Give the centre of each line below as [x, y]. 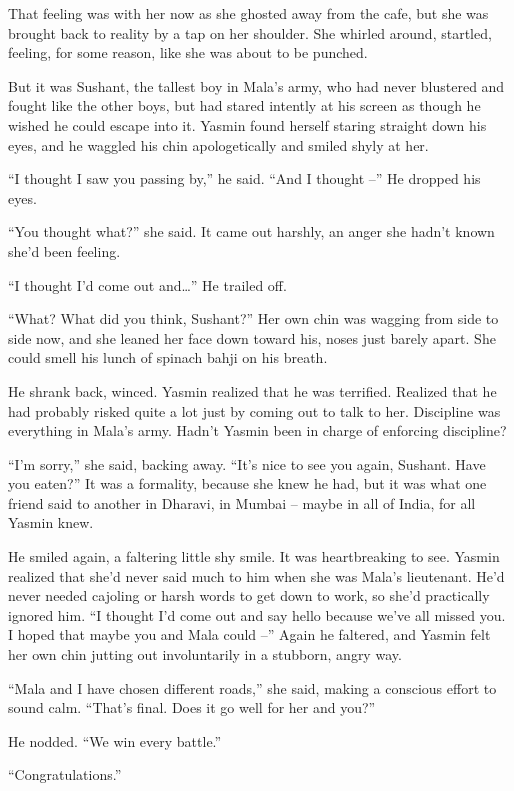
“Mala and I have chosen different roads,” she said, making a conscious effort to [252, 687]
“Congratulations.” [65, 774]
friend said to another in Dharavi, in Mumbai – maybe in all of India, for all [242, 502]
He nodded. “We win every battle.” [115, 740]
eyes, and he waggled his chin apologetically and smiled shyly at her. [218, 144]
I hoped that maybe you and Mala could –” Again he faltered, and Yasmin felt [249, 634]
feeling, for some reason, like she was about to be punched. [188, 52]
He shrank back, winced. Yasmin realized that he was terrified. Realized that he [252, 390]
